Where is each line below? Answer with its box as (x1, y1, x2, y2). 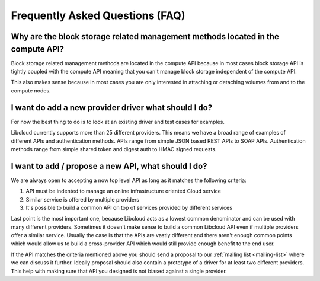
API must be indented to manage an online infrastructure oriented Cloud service (25, 187, 222, 195)
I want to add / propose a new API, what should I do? (11, 161, 207, 171)
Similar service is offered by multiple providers (25, 196, 139, 203)
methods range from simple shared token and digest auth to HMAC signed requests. (11, 145, 217, 152)
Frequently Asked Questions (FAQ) (11, 9, 185, 22)
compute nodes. (11, 87, 51, 94)
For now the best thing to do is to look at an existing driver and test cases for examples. (11, 118, 225, 125)
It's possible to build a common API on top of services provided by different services (25, 204, 232, 211)
